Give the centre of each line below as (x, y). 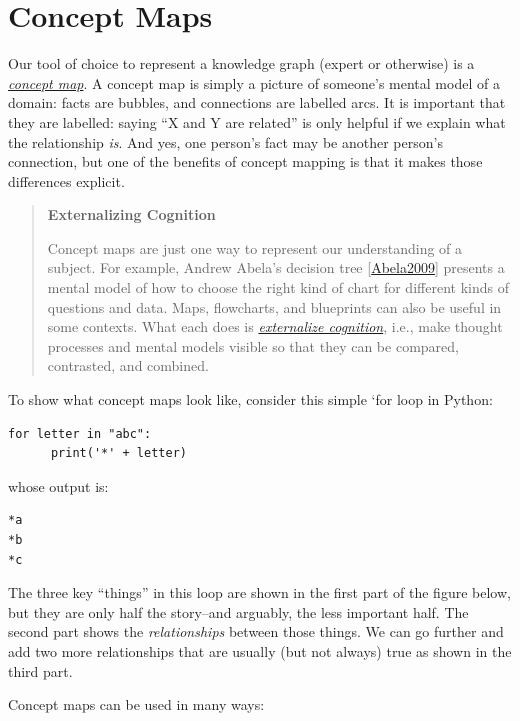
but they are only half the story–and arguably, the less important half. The (238, 611)
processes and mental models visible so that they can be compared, (253, 345)
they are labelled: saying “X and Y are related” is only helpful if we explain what (257, 121)
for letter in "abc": (80, 433)
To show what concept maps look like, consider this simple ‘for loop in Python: (250, 399)
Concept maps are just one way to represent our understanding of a (255, 247)
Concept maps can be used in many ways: (136, 704)
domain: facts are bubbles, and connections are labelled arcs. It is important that (257, 102)
